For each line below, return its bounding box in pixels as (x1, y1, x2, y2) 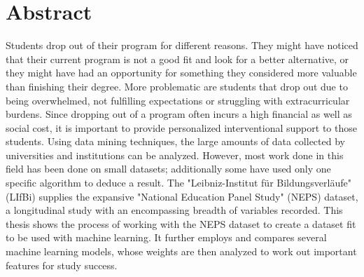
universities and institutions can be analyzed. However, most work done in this (6, 147, 344, 162)
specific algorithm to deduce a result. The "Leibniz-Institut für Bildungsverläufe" (6, 175, 351, 190)
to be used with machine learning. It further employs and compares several (6, 230, 327, 245)
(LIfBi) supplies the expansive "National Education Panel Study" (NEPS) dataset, (6, 189, 358, 203)
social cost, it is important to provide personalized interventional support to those (6, 120, 357, 135)
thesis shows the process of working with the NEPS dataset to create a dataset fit (6, 216, 356, 231)
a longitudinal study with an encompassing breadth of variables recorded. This (6, 203, 343, 217)
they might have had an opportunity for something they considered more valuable (6, 65, 357, 80)
